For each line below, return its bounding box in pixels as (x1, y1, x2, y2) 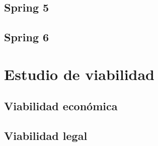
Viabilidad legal (4, 128, 88, 143)
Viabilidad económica (4, 98, 118, 114)
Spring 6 (4, 29, 49, 45)
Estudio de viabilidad (4, 63, 155, 84)
